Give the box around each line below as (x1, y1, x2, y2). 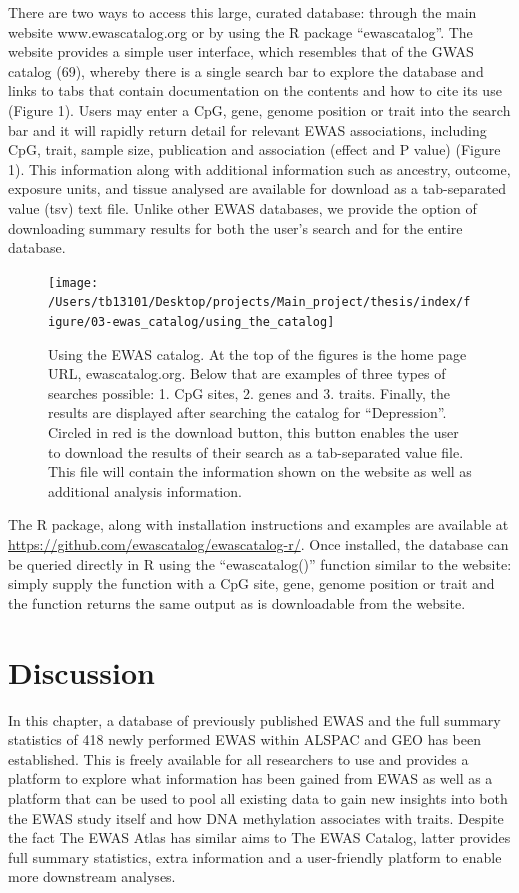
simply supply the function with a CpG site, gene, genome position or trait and (8, 573, 495, 594)
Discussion (8, 651, 155, 692)
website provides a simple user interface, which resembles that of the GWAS (8, 41, 474, 62)
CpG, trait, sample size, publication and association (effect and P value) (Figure (8, 139, 501, 160)
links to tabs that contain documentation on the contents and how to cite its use (8, 80, 502, 101)
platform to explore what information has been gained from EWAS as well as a (8, 768, 493, 789)
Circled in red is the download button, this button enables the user (48, 422, 459, 443)
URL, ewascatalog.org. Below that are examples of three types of (48, 363, 446, 384)
